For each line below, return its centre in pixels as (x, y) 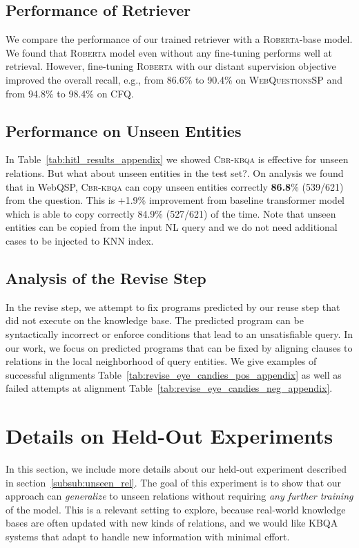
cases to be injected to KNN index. (80, 240)
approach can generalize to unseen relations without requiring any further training (179, 496)
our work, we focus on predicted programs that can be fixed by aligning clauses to (179, 347)
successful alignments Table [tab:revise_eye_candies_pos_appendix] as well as (174, 374)
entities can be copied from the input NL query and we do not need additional (172, 227)
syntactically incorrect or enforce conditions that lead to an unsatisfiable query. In (179, 333)
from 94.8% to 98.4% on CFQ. (70, 93)
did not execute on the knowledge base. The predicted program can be (155, 320)
